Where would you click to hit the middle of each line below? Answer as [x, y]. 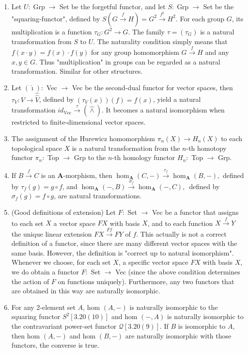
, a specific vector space [153, 262]
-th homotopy [206, 148]
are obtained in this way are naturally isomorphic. [86, 291]
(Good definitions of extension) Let [63, 212]
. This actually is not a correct [181, 233]
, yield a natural [177, 99]
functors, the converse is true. [55, 345]
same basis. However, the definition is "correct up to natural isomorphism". [123, 252]
